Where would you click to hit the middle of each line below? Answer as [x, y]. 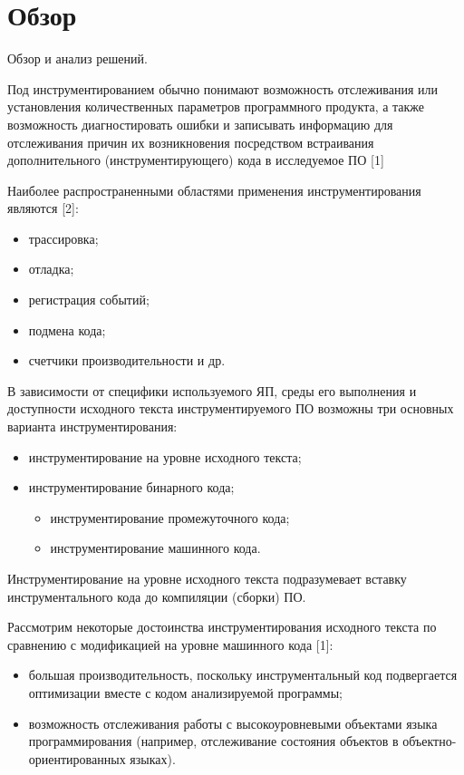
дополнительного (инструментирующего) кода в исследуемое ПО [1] [196, 160]
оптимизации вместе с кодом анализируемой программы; [185, 692]
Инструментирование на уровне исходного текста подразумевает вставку [207, 578]
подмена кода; [67, 329]
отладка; [51, 269]
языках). [153, 758]
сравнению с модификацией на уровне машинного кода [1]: [170, 644]
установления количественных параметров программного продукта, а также [216, 107]
